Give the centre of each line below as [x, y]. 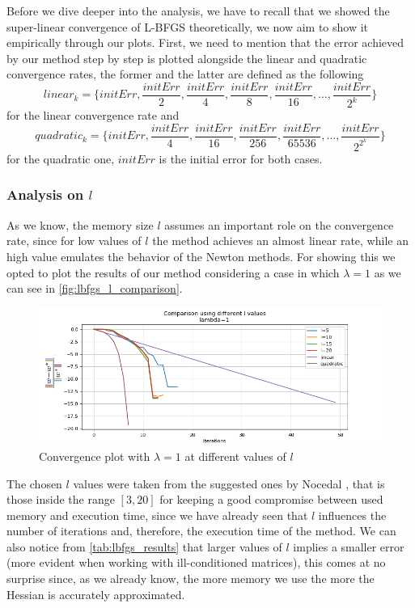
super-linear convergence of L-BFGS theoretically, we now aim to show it [188, 26]
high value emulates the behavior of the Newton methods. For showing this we [201, 256]
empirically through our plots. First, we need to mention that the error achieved [205, 42]
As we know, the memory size [80, 224]
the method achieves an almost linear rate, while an [280, 241]
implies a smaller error [349, 546]
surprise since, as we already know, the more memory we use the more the [191, 578]
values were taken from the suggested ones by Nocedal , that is [229, 483]
